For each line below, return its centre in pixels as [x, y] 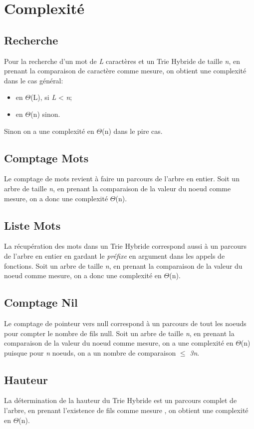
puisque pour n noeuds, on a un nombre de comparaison [90, 352]
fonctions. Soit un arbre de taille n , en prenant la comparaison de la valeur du [123, 265]
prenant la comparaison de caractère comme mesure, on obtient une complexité [125, 71]
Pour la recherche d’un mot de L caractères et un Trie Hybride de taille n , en [122, 61]
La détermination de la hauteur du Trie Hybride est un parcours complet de [121, 400]
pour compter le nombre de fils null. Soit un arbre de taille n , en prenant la [119, 333]
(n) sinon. [45, 114]
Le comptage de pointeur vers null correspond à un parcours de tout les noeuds [125, 323]
